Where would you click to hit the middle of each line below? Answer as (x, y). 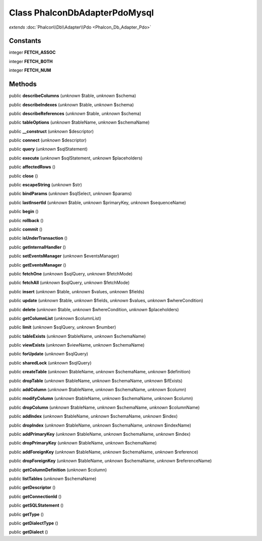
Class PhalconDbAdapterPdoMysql (82, 13)
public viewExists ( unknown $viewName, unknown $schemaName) (77, 345)
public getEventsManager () (38, 265)
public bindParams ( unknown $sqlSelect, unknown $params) (70, 193)
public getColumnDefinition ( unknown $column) (58, 470)
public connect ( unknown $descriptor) (48, 140)
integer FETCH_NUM (30, 70)
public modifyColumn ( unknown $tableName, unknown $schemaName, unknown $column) (101, 398)
